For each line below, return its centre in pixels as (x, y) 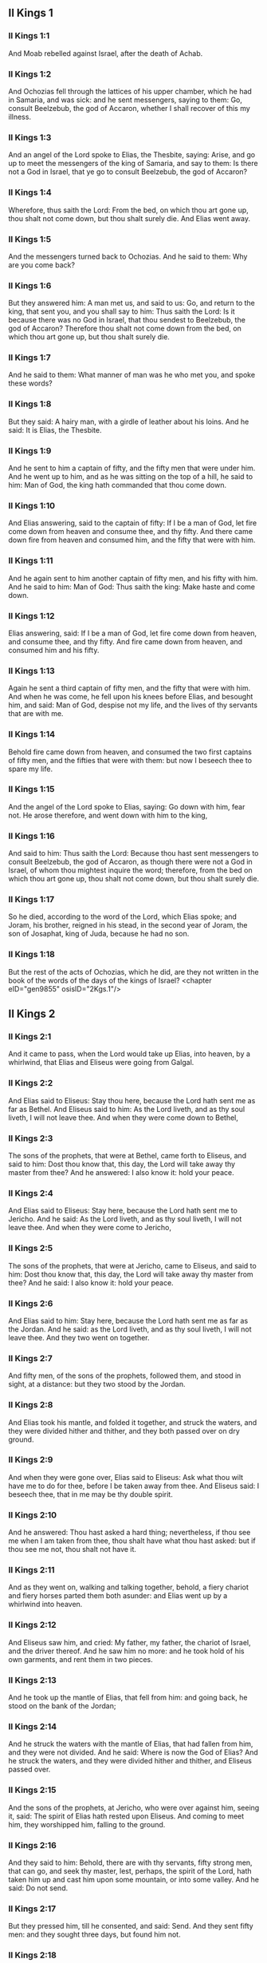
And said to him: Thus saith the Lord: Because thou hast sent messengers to (133, 853)
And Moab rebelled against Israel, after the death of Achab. (106, 53)
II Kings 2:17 (32, 1909)
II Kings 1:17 (31, 900)
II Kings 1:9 (30, 450)
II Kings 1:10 (32, 505)
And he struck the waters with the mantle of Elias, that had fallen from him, (131, 1744)
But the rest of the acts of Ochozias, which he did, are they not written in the (133, 972)
